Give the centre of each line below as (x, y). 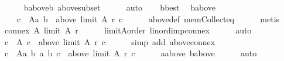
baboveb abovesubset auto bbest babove (119, 7)
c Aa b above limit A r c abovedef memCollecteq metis (148, 18)
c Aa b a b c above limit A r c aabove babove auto (131, 53)
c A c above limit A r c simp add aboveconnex (110, 41)
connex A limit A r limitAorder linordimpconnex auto (128, 30)
